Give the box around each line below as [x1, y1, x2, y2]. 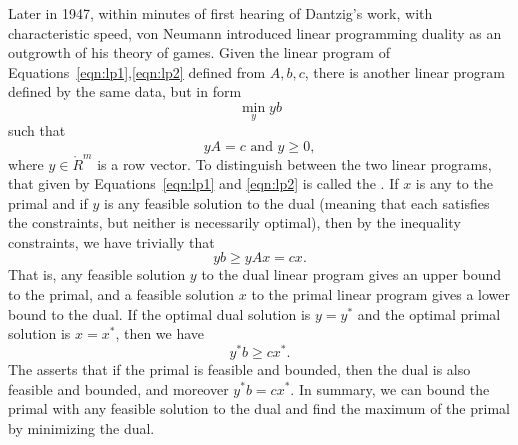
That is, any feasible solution [8, 264, 186, 285]
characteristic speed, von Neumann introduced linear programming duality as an [8, 22, 502, 43]
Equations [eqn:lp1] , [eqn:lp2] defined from [8, 61, 266, 82]
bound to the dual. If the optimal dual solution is [8, 303, 311, 324]
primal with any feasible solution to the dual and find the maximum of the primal [8, 398, 510, 419]
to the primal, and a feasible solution [8, 284, 235, 305]
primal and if [8, 192, 88, 213]
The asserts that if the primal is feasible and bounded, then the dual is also [8, 358, 471, 379]
